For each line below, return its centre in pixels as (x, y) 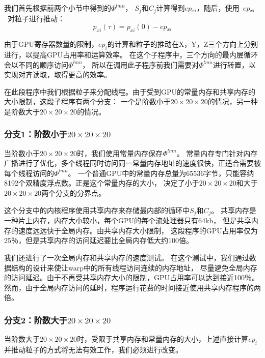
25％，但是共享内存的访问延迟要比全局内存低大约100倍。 (99, 240)
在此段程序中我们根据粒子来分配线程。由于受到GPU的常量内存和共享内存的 (130, 91)
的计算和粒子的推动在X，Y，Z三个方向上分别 (183, 44)
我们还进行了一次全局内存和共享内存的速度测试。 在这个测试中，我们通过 (127, 257)
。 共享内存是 (234, 210)
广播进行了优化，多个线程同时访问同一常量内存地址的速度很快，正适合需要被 (132, 163)
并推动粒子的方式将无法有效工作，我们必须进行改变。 (93, 349)
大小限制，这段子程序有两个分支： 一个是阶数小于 (87, 101)
